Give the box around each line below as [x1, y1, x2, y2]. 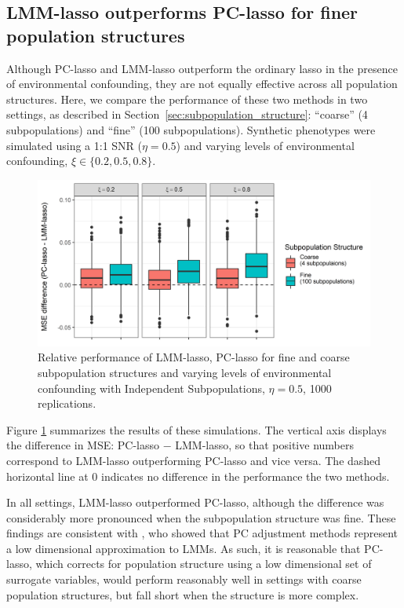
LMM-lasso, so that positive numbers [175, 437, 354, 453]
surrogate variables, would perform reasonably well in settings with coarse [6, 571, 362, 588]
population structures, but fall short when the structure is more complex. [6, 586, 359, 603]
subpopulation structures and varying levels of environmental [38, 364, 332, 380]
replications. [38, 395, 96, 412]
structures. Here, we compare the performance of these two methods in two [6, 90, 368, 107]
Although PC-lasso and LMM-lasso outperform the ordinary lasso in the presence [6, 60, 398, 76]
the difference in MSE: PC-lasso [6, 437, 160, 453]
